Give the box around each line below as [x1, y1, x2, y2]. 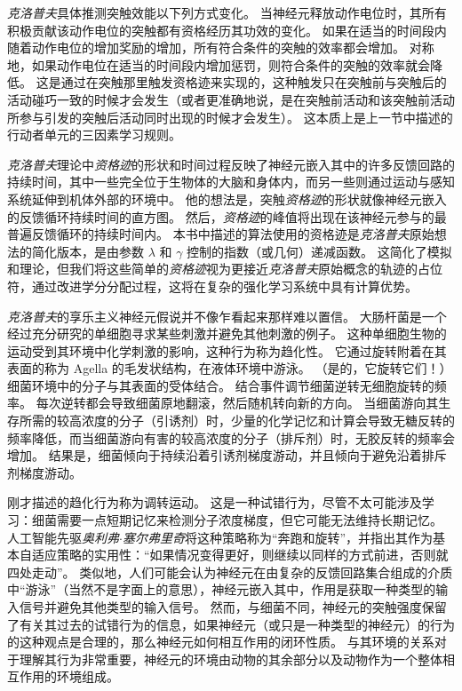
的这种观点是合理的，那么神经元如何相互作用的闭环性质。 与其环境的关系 [7, 632, 434, 651]
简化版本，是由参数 [31, 242, 144, 260]
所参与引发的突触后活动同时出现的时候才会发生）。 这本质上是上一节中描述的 [7, 107, 453, 126]
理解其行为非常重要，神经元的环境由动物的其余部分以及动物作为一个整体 [19, 649, 442, 668]
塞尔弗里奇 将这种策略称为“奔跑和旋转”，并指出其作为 [122, 528, 434, 546]
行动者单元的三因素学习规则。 [7, 125, 181, 144]
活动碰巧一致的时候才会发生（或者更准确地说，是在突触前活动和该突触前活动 [7, 90, 455, 108]
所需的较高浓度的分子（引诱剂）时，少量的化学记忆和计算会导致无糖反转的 [19, 411, 455, 430]
